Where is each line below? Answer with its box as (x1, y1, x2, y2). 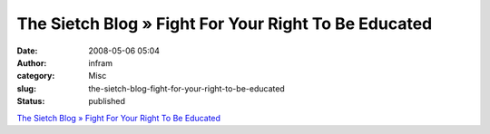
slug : (16, 82, 36, 94)
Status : (16, 96, 45, 107)
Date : (16, 45, 38, 56)
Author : (16, 57, 47, 68)
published (88, 96, 126, 107)
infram (88, 57, 113, 68)
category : (16, 71, 55, 81)
